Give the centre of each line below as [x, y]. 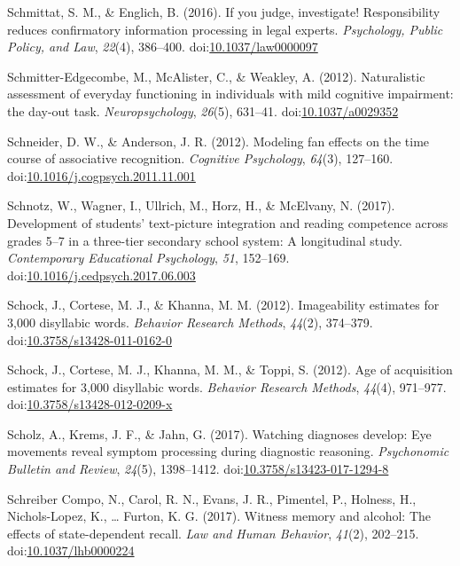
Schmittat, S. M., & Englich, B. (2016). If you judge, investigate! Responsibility [224, 12]
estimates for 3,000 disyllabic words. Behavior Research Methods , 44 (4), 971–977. [227, 386]
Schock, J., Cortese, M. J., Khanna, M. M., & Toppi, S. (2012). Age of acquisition [230, 369]
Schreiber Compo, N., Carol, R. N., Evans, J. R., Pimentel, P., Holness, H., [212, 498]
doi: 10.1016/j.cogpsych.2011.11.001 [101, 175]
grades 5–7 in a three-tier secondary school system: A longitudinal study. [205, 240]
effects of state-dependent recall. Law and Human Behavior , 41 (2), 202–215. [213, 533]
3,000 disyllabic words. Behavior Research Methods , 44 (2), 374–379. [190, 322]
